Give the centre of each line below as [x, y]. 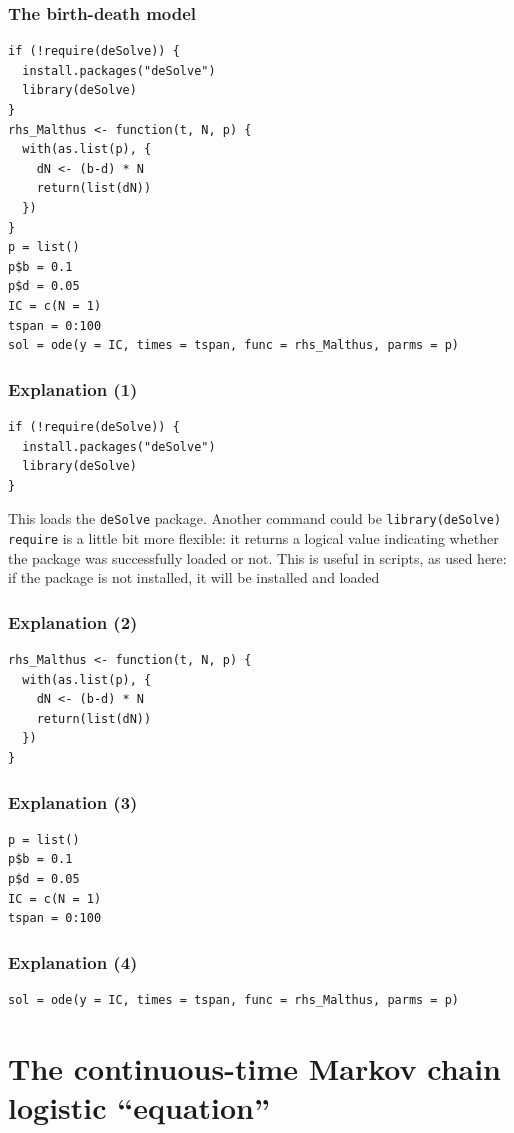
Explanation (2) [73, 621]
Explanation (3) [73, 801]
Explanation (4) [73, 961]
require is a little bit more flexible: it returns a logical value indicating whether [253, 537]
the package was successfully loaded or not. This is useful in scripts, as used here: [257, 557]
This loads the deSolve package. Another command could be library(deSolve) [255, 518]
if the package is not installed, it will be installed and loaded [194, 577]
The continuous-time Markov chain [254, 1067]
